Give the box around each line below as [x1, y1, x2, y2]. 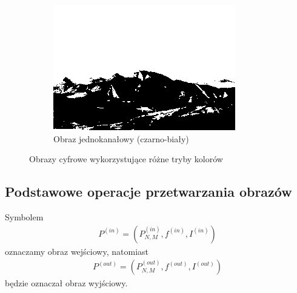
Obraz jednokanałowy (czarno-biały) [53, 132, 189, 145]
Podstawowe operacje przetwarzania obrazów [5, 182, 292, 201]
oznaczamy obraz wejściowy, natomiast [5, 245, 148, 257]
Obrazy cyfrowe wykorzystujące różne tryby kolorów [29, 153, 223, 165]
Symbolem [5, 210, 44, 223]
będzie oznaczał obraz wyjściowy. [5, 277, 128, 289]
